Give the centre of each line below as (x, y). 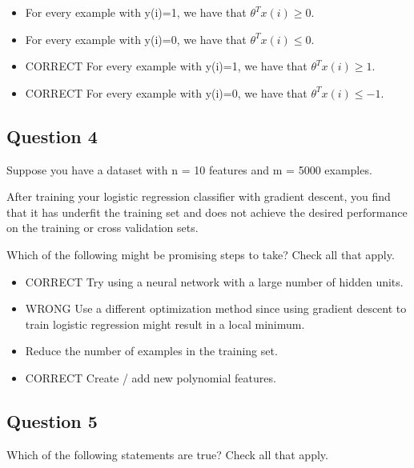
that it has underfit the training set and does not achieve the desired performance (207, 212)
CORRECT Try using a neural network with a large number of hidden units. (214, 281)
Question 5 (52, 420)
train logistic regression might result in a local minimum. (165, 324)
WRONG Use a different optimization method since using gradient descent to (216, 308)
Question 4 (52, 136)
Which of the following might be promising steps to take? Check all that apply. (201, 254)
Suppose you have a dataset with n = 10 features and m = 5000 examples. (189, 169)
